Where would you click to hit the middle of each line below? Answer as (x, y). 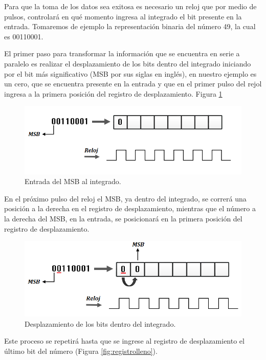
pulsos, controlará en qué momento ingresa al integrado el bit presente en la (123, 16)
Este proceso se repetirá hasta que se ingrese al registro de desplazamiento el (124, 341)
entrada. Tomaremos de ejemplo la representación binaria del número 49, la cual (130, 26)
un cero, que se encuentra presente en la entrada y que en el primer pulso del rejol (133, 84)
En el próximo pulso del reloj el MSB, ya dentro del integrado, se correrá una (125, 198)
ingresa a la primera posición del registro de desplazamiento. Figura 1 (113, 93)
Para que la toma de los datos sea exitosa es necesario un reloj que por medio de (130, 6)
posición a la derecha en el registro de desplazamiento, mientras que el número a (130, 208)
